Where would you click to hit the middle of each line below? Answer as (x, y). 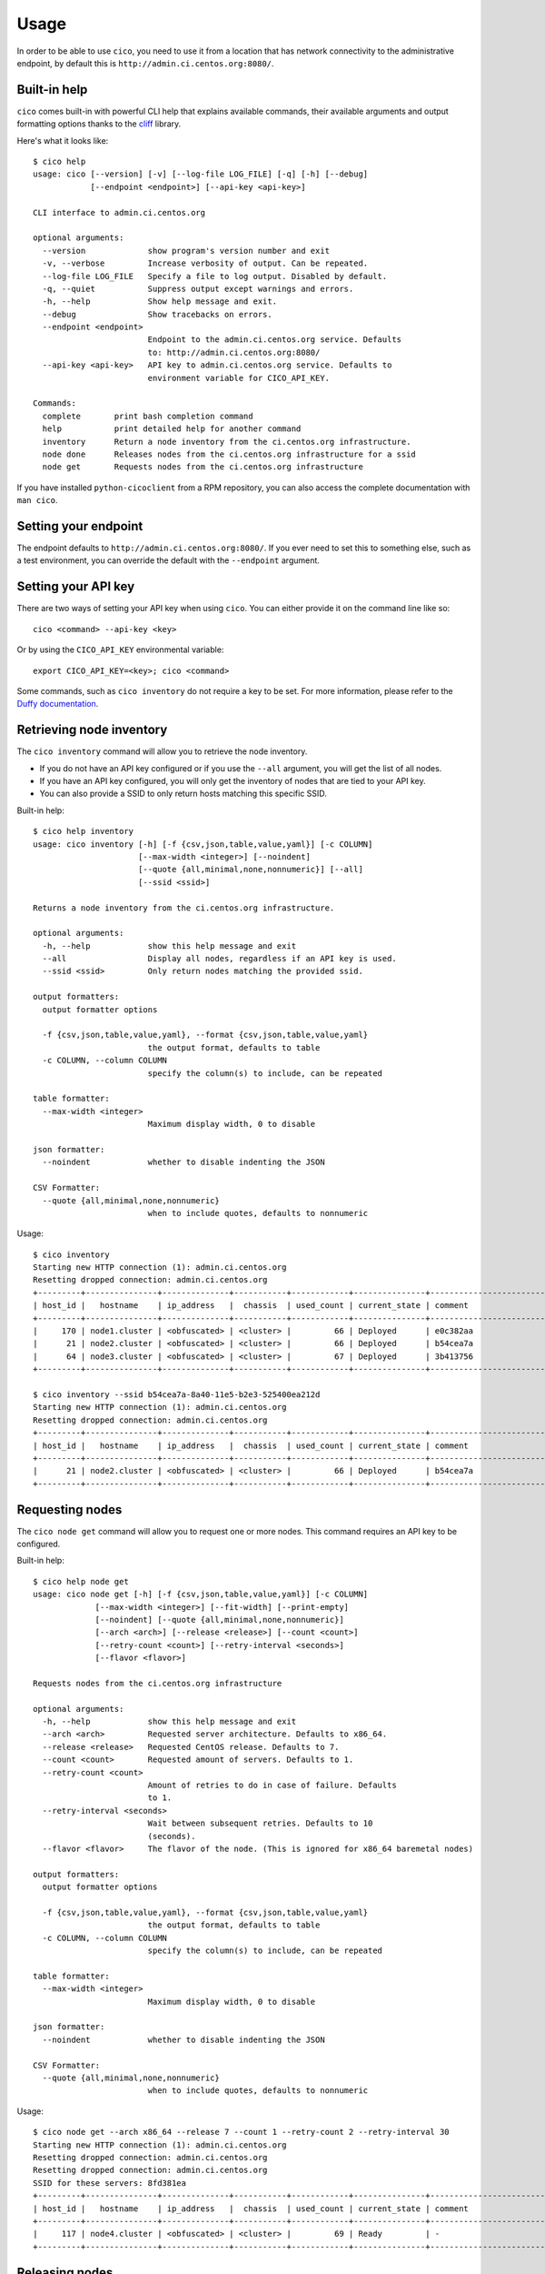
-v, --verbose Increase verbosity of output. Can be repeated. (205, 263)
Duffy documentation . (58, 704)
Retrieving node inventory (92, 730)
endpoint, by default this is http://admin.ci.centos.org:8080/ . (145, 63)
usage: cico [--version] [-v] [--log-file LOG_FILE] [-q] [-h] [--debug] (201, 174)
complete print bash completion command (148, 416)
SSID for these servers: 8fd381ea (109, 2183)
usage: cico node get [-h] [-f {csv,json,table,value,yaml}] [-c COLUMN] (201, 1595)
